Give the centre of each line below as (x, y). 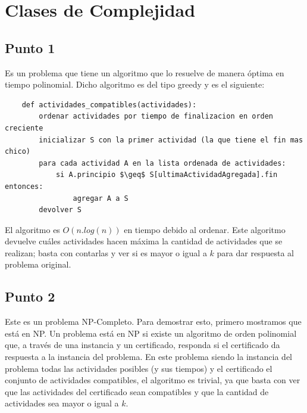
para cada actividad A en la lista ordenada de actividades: (162, 163)
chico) (18, 152)
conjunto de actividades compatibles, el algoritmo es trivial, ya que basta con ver (153, 380)
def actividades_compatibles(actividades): (109, 105)
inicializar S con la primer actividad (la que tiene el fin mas (171, 140)
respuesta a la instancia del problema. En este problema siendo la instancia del (148, 357)
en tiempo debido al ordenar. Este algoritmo (205, 229)
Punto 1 (30, 47)
